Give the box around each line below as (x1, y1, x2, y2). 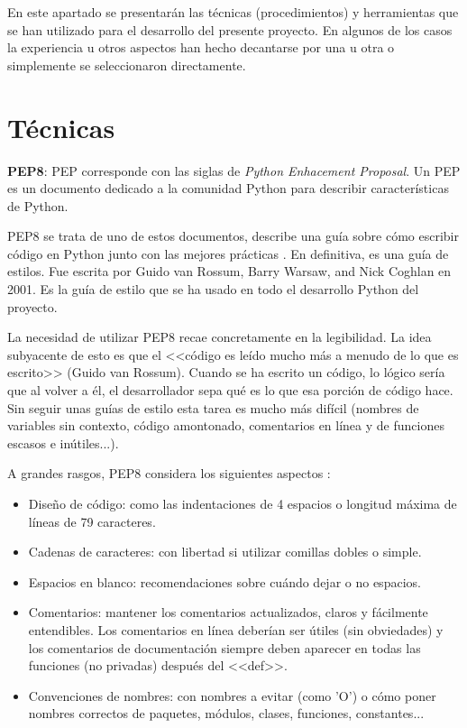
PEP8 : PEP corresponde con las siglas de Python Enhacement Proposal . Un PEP (7, 161, 461, 180)
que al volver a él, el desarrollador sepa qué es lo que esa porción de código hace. (7, 381, 453, 400)
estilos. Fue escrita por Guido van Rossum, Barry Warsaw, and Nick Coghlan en (7, 262, 452, 281)
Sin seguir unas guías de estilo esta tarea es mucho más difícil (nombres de (7, 398, 419, 417)
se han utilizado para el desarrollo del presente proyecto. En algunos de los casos (7, 20, 453, 39)
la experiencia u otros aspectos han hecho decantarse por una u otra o (7, 38, 395, 57)
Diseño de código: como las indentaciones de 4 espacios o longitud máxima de (28, 494, 457, 512)
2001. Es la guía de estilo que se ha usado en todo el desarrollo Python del (7, 280, 419, 299)
